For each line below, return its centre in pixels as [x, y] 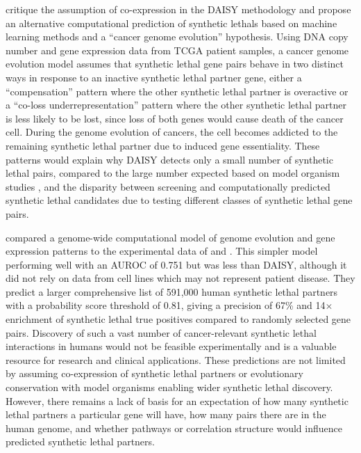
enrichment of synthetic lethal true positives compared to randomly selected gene [178, 319]
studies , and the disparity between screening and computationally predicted [168, 186]
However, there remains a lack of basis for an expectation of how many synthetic [177, 400]
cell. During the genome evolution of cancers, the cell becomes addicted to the [172, 132]
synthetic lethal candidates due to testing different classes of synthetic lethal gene [179, 200]
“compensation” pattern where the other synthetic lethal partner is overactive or [177, 91]
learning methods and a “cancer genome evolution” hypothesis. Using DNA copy [177, 37]
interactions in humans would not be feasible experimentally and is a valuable [171, 346]
